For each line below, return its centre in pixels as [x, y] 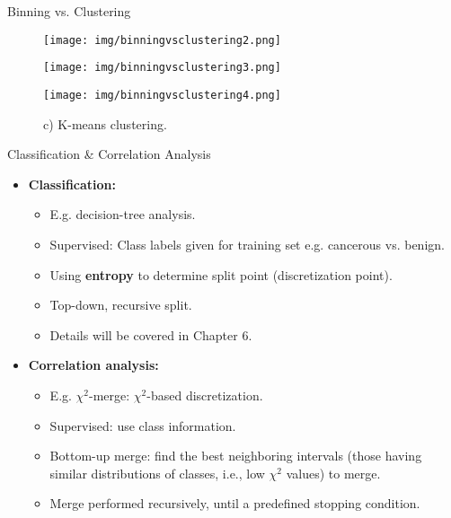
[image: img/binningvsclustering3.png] [162, 68]
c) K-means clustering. [105, 123]
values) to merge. [333, 473]
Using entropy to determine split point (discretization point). [221, 274]
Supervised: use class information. [143, 425]
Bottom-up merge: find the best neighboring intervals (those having [236, 456]
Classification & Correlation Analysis [109, 154]
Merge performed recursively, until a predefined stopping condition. [235, 503]
